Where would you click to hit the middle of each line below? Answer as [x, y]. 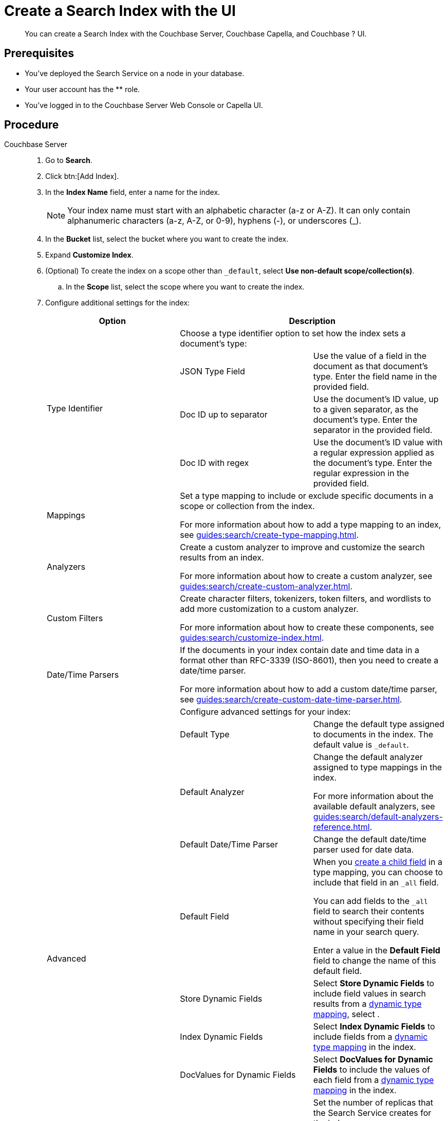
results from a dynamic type [367, 1004]
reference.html [341, 827]
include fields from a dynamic [370, 1037]
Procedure [32, 125]
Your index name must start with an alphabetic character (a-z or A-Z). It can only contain [239, 211]
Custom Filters [75, 618]
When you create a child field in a [378, 862]
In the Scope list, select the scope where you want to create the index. [185, 287]
